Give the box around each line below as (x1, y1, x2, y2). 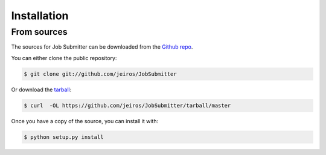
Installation (11, 9, 69, 22)
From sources (11, 26, 68, 37)
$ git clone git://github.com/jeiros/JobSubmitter (24, 70, 177, 77)
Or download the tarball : (11, 86, 72, 93)
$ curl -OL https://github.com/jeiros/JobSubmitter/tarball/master (24, 102, 231, 109)
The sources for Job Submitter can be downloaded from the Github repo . (11, 43, 193, 50)
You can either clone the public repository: (11, 54, 117, 61)
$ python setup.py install (24, 133, 104, 141)
